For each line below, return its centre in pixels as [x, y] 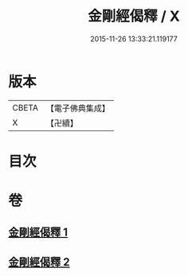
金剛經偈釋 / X [134, 16]
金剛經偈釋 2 [39, 262]
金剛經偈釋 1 [38, 233]
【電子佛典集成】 [78, 108]
